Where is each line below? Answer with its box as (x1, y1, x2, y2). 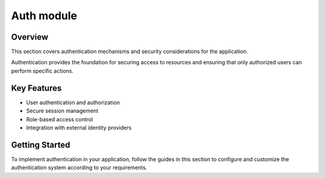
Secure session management (26, 107, 99, 114)
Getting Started (11, 140, 70, 150)
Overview (11, 32, 49, 42)
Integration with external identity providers (26, 124, 132, 131)
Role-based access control (26, 115, 93, 123)
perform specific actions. (11, 67, 74, 75)
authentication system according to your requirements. (11, 164, 147, 171)
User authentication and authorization (26, 99, 120, 106)
